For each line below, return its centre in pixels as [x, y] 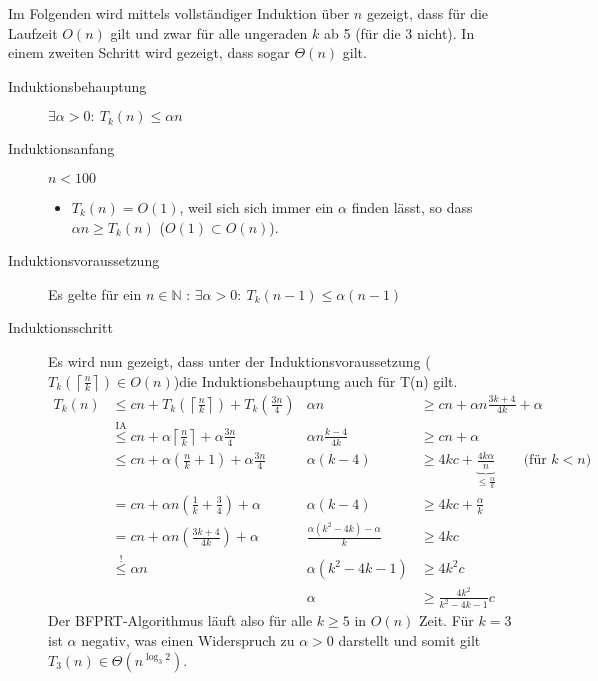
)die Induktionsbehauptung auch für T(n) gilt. [315, 380]
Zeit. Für [446, 620]
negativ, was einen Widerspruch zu [188, 640]
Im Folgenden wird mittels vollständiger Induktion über [179, 13]
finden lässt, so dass [412, 206]
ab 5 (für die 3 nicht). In [399, 32]
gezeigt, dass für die [427, 13]
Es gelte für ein [95, 293]
